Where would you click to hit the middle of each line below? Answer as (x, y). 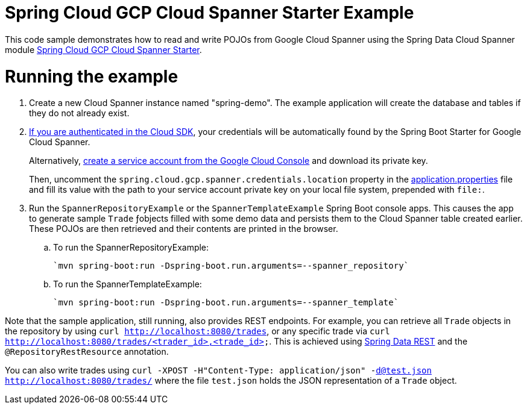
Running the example (92, 76)
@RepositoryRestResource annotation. (87, 352)
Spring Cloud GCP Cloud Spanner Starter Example (210, 13)
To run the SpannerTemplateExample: (128, 284)
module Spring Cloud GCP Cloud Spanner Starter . (103, 49)
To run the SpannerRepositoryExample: (131, 248)
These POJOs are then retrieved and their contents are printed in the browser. (184, 229)
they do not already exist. (79, 113)
